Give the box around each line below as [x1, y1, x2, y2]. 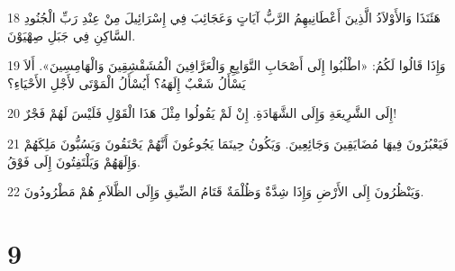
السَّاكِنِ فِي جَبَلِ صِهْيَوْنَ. [7, 25, 136, 44]
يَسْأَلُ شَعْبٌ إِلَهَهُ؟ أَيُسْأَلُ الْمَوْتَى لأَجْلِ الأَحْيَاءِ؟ [7, 73, 246, 92]
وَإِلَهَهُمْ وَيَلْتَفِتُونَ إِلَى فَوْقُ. [7, 151, 141, 170]
